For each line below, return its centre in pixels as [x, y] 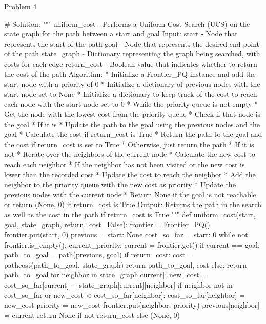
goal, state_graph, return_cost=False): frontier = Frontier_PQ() [107, 224]
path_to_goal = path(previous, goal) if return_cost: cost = [99, 255]
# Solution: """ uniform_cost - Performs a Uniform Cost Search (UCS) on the [127, 23]
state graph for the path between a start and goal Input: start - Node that [121, 34]
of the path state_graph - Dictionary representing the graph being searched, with [132, 54]
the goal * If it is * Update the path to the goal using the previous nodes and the [132, 124]
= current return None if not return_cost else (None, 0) [92, 315]
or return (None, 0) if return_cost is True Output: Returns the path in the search [133, 204]
